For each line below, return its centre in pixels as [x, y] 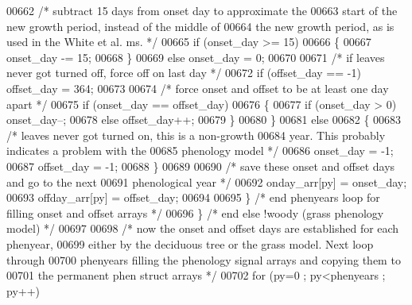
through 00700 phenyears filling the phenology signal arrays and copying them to [204, 259]
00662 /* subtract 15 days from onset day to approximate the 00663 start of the [202, 10]
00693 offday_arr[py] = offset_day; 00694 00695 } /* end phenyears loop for [193, 197]
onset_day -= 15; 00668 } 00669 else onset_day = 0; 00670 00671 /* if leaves [196, 57]
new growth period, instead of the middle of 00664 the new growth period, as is [200, 26]
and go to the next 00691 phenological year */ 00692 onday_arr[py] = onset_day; [207, 181]
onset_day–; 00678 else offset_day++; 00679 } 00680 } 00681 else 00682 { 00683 [204, 120]
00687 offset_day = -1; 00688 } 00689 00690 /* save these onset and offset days [201, 166]
